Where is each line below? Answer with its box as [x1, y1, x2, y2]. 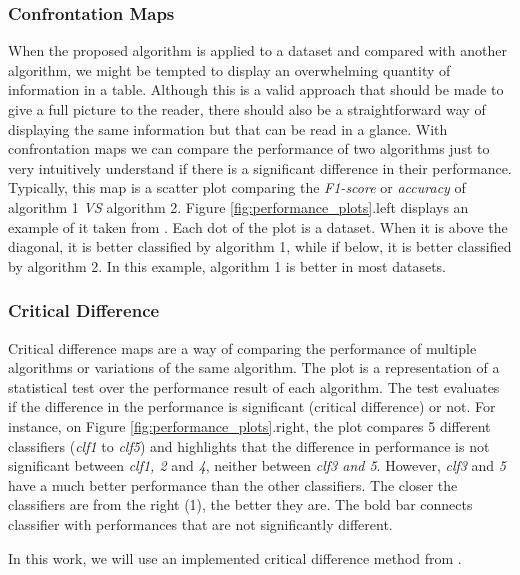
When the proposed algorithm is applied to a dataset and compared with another [8, 40, 507, 61]
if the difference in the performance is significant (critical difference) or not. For [8, 396, 496, 417]
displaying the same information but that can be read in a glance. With [8, 118, 448, 139]
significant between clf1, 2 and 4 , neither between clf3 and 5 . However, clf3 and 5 [8, 455, 506, 476]
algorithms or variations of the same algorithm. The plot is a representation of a [8, 357, 500, 378]
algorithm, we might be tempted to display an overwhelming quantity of [8, 59, 451, 80]
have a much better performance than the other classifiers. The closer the [8, 474, 458, 495]
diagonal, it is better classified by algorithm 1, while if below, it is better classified [8, 236, 512, 257]
